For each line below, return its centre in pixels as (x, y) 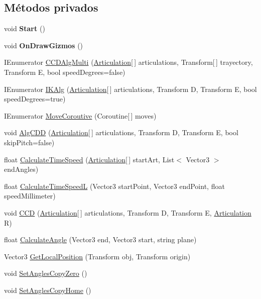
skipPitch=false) (29, 142)
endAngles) (21, 169)
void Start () (25, 28)
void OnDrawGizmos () (44, 45)
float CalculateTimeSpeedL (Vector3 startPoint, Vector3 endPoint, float (114, 186)
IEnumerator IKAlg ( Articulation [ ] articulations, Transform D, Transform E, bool (130, 89)
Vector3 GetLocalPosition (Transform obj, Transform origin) (97, 256)
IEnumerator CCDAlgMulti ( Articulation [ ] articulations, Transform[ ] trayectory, (128, 62)
